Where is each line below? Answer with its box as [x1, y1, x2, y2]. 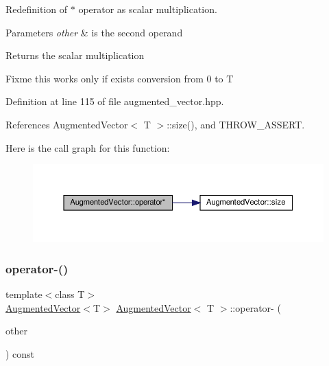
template [5, 287, 42, 301]
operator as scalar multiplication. [78, 2, 217, 16]
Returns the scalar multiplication [5, 48, 145, 62]
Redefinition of [5, 2, 68, 16]
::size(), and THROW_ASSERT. [167, 117, 305, 131]
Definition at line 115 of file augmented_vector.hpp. [5, 94, 224, 108]
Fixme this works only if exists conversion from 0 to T [5, 71, 234, 85]
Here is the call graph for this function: [5, 140, 170, 155]
